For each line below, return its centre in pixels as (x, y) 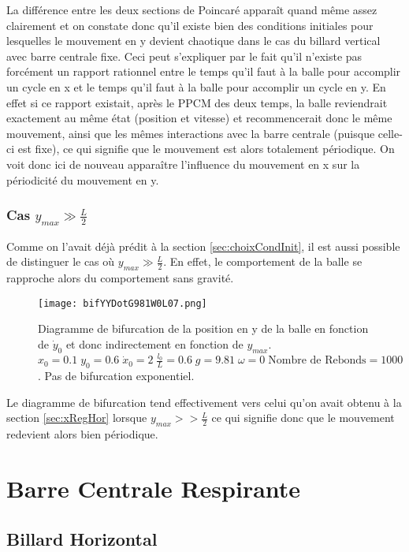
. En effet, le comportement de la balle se (263, 261)
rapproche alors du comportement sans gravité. (120, 278)
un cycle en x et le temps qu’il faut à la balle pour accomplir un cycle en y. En (196, 86)
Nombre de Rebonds (317, 361)
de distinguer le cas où (61, 261)
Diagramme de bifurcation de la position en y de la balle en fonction (203, 328)
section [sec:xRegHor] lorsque (77, 418)
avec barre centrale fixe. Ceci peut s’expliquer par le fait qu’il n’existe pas (184, 56)
